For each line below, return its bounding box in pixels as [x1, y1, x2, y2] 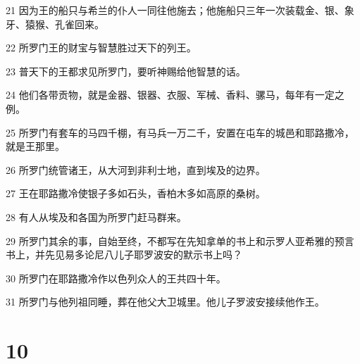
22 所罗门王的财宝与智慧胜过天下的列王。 [6, 40, 197, 55]
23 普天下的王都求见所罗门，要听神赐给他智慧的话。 [6, 63, 246, 78]
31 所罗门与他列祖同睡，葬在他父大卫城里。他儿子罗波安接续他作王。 [6, 294, 325, 309]
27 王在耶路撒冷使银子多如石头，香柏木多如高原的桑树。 [6, 186, 266, 201]
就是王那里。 [6, 139, 65, 153]
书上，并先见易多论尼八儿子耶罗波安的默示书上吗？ [6, 247, 242, 262]
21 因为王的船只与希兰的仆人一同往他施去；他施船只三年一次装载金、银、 [6, 3, 345, 17]
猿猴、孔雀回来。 [25, 16, 104, 31]
